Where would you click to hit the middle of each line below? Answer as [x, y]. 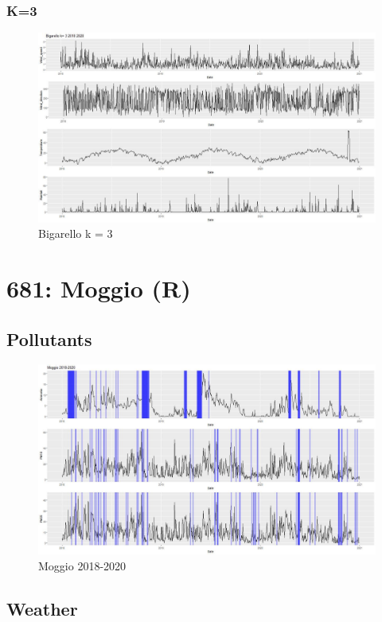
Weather [42, 608]
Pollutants [49, 338]
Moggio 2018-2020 [82, 565]
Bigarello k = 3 [76, 233]
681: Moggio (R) [99, 288]
